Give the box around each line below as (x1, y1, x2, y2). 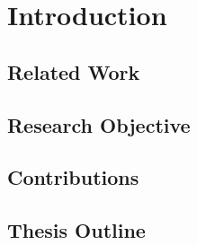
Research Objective (7, 110, 191, 138)
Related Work (7, 57, 140, 85)
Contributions (7, 163, 139, 191)
